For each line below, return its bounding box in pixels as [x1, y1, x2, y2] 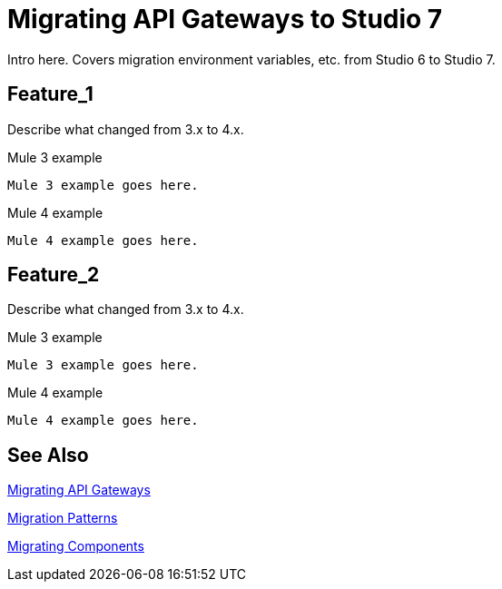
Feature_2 [7, 263, 100, 287]
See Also [7, 443, 89, 466]
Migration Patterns [7, 510, 118, 526]
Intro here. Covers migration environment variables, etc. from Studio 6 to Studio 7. [7, 51, 496, 67]
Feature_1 [7, 83, 94, 106]
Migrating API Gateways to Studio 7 [7, 4, 443, 34]
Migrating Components [7, 538, 144, 555]
